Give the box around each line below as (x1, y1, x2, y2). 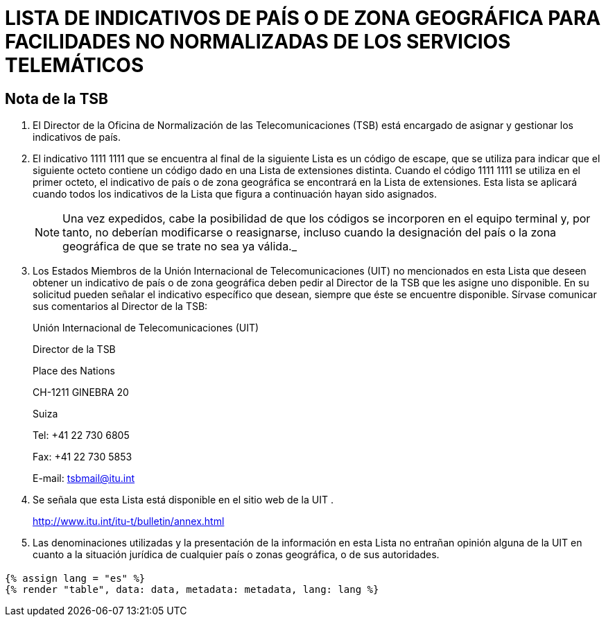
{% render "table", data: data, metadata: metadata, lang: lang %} (5, 583, 379, 595)
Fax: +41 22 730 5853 (33, 451, 132, 463)
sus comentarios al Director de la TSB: (33, 300, 208, 313)
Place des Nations (33, 365, 115, 377)
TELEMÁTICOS (5, 53, 144, 77)
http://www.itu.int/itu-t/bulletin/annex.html (33, 515, 225, 528)
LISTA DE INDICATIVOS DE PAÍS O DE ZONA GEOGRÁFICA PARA (5, 6, 601, 30)
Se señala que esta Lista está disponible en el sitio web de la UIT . (33, 494, 334, 506)
